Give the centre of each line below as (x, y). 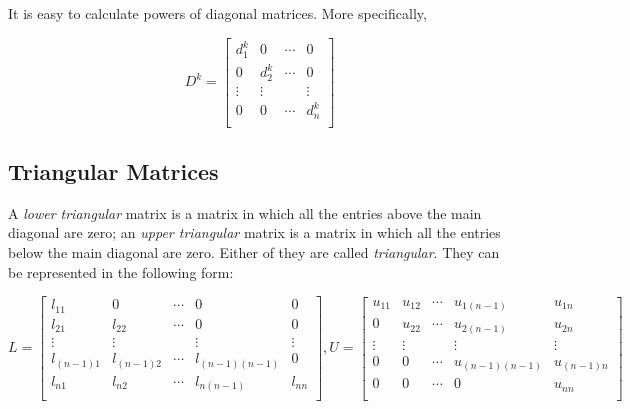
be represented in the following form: (121, 271)
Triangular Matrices (113, 171)
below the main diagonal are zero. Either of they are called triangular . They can (254, 252)
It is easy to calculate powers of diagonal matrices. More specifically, (217, 13)
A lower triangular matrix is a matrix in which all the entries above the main (245, 212)
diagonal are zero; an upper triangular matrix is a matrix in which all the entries (254, 232)
